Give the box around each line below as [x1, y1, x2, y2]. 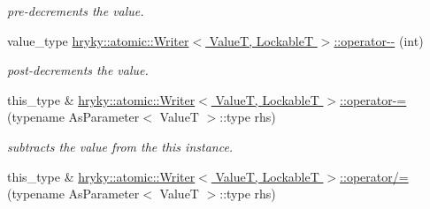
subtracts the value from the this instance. [7, 137, 234, 155]
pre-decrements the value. [7, 2, 144, 19]
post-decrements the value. [7, 61, 149, 79]
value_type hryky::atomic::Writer [7, 31, 189, 49]
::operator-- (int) [334, 31, 424, 49]
